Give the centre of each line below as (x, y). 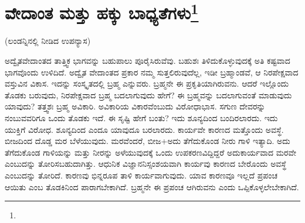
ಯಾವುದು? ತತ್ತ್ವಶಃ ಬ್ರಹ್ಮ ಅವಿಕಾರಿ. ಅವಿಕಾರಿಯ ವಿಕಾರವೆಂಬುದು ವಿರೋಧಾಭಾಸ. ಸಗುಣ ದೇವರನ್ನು (135, 106)
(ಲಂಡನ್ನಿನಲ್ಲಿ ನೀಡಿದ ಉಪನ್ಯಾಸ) (48, 41)
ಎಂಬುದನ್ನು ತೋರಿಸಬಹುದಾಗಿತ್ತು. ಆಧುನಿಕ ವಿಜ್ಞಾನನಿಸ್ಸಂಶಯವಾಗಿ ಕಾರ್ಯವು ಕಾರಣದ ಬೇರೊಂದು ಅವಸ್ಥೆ (146, 164)
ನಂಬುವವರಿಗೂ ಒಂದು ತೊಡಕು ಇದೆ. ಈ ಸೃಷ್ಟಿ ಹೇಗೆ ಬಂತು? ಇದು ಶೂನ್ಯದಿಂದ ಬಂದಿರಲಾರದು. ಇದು (141, 118)
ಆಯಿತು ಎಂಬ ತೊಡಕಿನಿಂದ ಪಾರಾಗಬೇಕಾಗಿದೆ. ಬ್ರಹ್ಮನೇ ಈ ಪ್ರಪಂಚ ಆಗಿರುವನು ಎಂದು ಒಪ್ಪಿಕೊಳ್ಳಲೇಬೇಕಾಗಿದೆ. (152, 186)
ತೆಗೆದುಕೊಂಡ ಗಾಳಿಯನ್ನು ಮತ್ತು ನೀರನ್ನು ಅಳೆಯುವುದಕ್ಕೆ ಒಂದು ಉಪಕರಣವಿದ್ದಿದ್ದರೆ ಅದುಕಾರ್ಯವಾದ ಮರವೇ (151, 152)
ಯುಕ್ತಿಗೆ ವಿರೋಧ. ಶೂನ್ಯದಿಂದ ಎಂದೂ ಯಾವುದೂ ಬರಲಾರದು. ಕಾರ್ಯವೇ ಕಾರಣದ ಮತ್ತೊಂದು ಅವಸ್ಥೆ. (144, 129)
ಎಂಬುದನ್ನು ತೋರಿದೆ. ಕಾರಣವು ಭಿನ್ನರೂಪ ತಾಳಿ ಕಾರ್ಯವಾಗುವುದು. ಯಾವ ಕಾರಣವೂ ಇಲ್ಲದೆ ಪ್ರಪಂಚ (141, 175)
